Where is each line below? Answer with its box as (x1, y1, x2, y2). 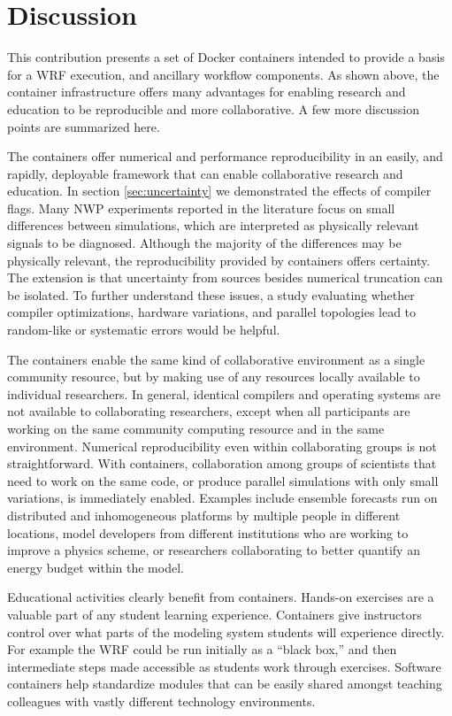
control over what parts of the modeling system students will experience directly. (7, 622, 445, 641)
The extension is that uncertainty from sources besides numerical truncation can (7, 268, 443, 287)
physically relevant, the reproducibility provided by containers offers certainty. (7, 250, 431, 269)
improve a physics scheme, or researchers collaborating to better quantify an (7, 541, 420, 559)
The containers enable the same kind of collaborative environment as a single (7, 350, 425, 368)
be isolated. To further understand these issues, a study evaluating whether (7, 285, 415, 304)
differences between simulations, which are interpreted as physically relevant (7, 216, 419, 235)
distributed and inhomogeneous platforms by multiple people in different (7, 505, 401, 524)
